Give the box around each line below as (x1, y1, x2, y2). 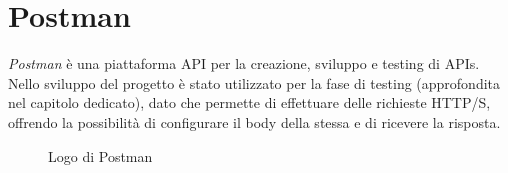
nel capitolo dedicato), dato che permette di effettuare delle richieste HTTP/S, (8, 92, 491, 113)
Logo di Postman (48, 145, 153, 166)
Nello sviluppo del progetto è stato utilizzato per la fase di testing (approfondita (8, 72, 501, 93)
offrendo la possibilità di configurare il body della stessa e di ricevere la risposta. (8, 111, 501, 132)
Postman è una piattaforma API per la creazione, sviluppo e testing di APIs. (8, 53, 480, 74)
